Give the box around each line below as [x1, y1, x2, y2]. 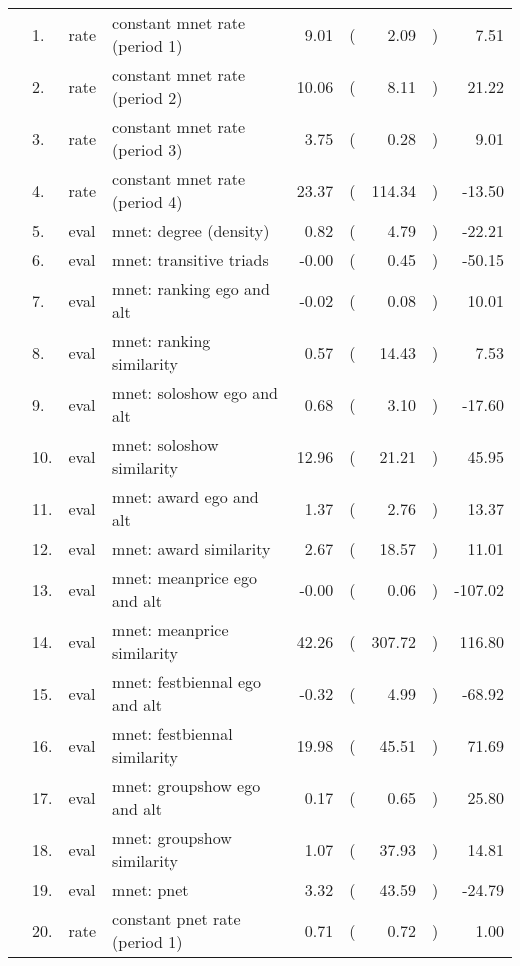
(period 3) [112, 138, 183, 161]
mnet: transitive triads [112, 248, 269, 271]
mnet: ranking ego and [112, 277, 270, 300]
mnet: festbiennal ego [112, 670, 262, 693]
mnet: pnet [112, 878, 189, 901]
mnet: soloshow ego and [112, 381, 278, 404]
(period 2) [112, 86, 183, 109]
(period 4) [112, 190, 183, 213]
